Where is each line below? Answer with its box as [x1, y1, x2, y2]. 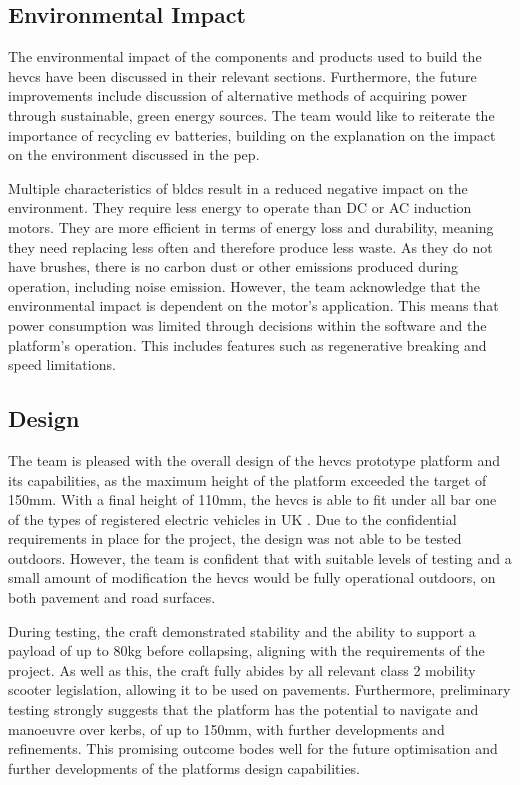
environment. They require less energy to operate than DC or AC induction [8, 197, 472, 218]
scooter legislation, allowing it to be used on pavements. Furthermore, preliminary [8, 679, 511, 700]
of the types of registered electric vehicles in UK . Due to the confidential [8, 508, 457, 529]
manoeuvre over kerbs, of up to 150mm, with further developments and [8, 718, 445, 739]
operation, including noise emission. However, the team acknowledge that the [8, 275, 481, 296]
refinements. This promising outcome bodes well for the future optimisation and [8, 738, 498, 759]
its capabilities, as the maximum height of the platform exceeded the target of [8, 469, 487, 490]
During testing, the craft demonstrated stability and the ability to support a [8, 620, 476, 641]
